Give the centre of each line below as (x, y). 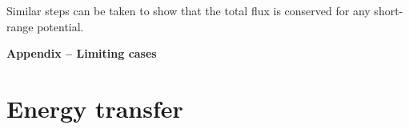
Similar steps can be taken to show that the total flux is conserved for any (188, 10)
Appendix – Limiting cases (82, 53)
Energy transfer (95, 108)
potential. (60, 26)
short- (389, 10)
